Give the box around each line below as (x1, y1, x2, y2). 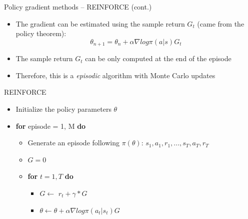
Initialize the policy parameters (15, 104, 111, 114)
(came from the (197, 18, 244, 29)
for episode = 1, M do (15, 120, 86, 131)
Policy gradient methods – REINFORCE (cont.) (4, 2, 152, 12)
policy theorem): (15, 28, 66, 39)
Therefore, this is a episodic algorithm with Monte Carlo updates (15, 70, 215, 80)
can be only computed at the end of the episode (85, 53, 231, 64)
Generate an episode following (27, 137, 119, 148)
